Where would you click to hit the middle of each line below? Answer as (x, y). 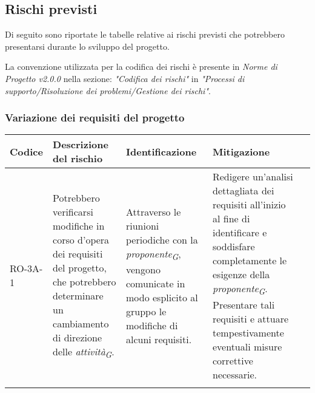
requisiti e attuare (250, 318)
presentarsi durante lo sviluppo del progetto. (87, 46)
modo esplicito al (162, 298)
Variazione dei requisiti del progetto (95, 118)
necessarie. (235, 374)
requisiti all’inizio (249, 205)
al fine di (231, 219)
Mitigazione (241, 151)
